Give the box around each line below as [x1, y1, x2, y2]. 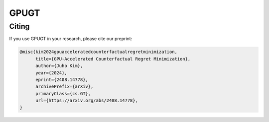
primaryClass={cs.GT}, [35, 91, 91, 96]
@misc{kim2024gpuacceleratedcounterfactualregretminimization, [19, 49, 178, 55]
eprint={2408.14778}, [35, 77, 88, 82]
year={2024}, [35, 70, 67, 75]
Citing [9, 22, 30, 31]
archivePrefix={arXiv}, [35, 84, 94, 89]
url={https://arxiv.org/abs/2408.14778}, [35, 98, 138, 104]
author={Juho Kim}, [35, 63, 83, 69]
